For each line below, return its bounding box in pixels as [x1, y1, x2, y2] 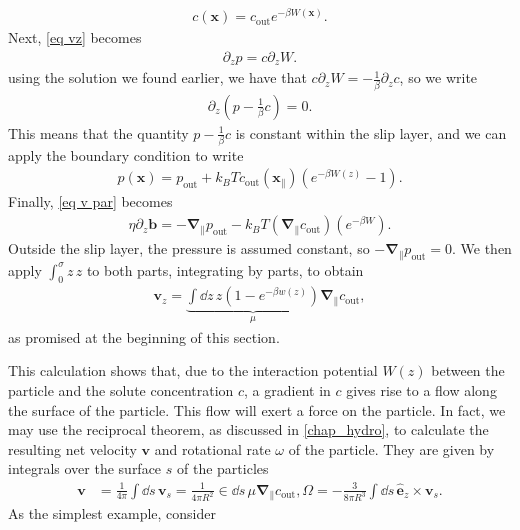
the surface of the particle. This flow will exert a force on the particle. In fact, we [8, 399, 506, 420]
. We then [452, 238, 512, 259]
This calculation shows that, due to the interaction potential [8, 360, 378, 381]
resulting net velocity [8, 438, 137, 459]
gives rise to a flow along [346, 380, 497, 400]
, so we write [399, 67, 478, 88]
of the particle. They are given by [288, 438, 495, 459]
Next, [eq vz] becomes [8, 27, 142, 48]
